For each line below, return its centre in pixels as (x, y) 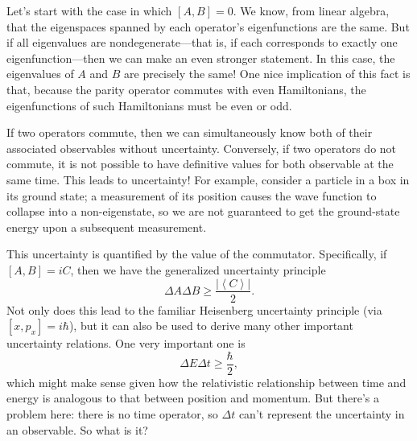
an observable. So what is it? (77, 429)
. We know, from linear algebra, (311, 10)
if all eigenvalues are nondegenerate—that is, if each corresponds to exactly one (202, 42)
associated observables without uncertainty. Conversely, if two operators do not (202, 148)
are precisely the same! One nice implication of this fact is (267, 74)
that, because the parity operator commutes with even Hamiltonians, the (186, 89)
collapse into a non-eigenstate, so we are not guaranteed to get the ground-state (203, 211)
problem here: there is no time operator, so (112, 414)
